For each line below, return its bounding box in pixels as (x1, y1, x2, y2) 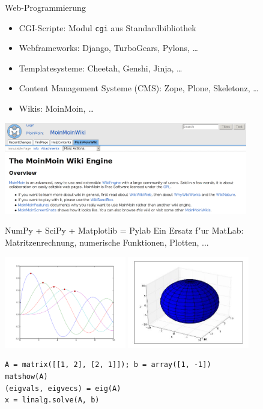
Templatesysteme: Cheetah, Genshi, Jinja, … (19, 61, 183, 74)
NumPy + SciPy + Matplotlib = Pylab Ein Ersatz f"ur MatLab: (5, 224, 244, 237)
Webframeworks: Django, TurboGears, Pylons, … (19, 41, 198, 54)
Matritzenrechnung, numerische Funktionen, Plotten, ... (5, 235, 209, 248)
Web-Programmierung (5, 1, 86, 13)
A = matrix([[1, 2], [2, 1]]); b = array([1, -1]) (5, 360, 211, 369)
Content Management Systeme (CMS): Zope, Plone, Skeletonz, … (19, 82, 259, 94)
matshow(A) (5, 372, 48, 381)
